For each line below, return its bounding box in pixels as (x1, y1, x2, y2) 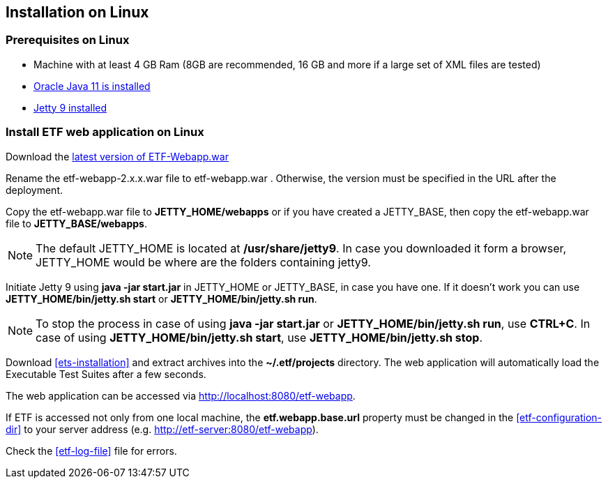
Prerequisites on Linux (6, 33, 130, 47)
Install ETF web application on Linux (6, 125, 204, 139)
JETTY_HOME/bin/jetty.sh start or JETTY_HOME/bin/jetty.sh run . (6, 292, 317, 305)
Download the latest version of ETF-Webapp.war (6, 150, 229, 162)
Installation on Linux (6, 3, 149, 21)
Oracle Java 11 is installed (33, 80, 151, 92)
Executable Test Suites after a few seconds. (6, 368, 206, 380)
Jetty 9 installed (33, 101, 107, 114)
